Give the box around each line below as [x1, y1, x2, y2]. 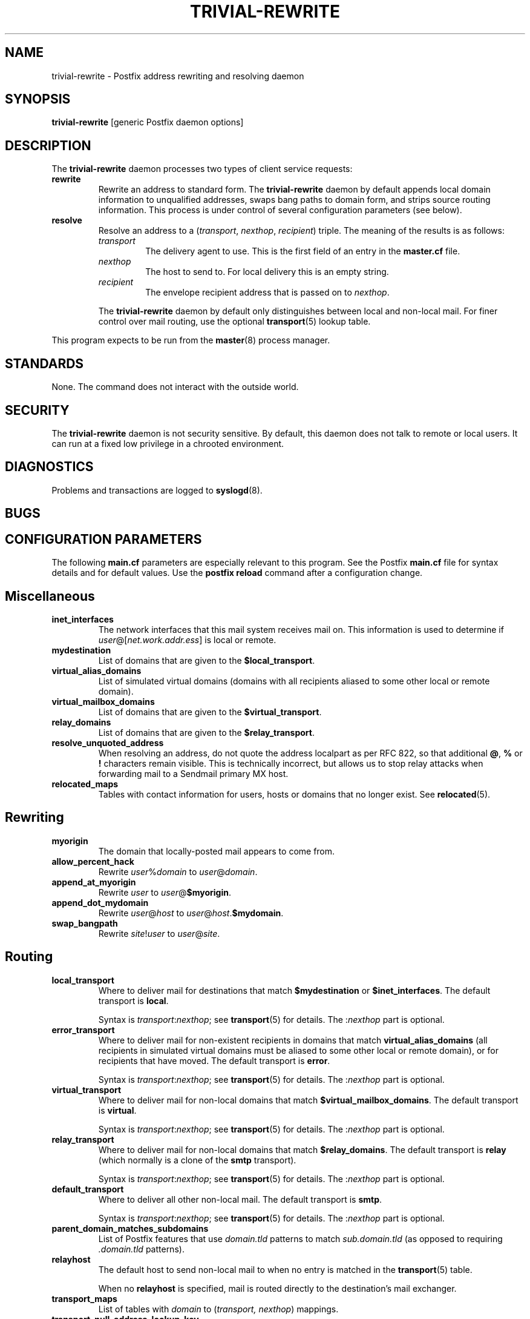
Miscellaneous [5, 588, 95, 604]
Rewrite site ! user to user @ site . [98, 928, 220, 939]
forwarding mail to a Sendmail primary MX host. [98, 768, 289, 779]
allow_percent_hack [51, 856, 134, 867]
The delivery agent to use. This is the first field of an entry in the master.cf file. [145, 246, 460, 257]
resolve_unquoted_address [51, 737, 164, 748]
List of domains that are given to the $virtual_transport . [98, 706, 322, 717]
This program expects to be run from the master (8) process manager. [51, 335, 330, 346]
